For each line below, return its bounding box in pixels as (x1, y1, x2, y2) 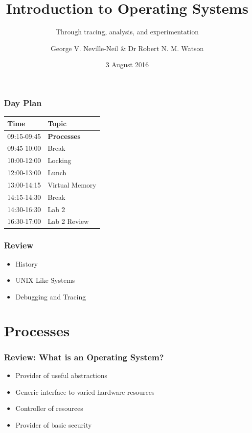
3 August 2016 (106, 59, 149, 70)
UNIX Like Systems (15, 275, 75, 285)
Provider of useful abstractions (15, 370, 108, 380)
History (15, 258, 38, 269)
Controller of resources (15, 403, 83, 413)
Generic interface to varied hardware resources (15, 386, 155, 397)
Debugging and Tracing (15, 291, 86, 301)
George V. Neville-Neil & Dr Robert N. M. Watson (50, 43, 204, 53)
